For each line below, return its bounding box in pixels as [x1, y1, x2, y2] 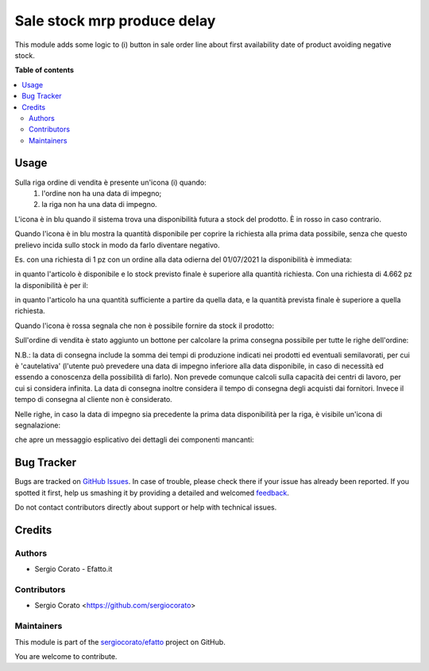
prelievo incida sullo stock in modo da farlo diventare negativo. [14, 240, 220, 250]
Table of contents [14, 65, 75, 75]
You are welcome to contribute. [14, 651, 118, 661]
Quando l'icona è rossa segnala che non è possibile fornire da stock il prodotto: [14, 321, 274, 330]
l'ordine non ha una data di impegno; [41, 188, 162, 198]
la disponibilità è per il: [14, 280, 89, 290]
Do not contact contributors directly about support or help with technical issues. [14, 502, 277, 513]
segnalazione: [14, 420, 61, 430]
